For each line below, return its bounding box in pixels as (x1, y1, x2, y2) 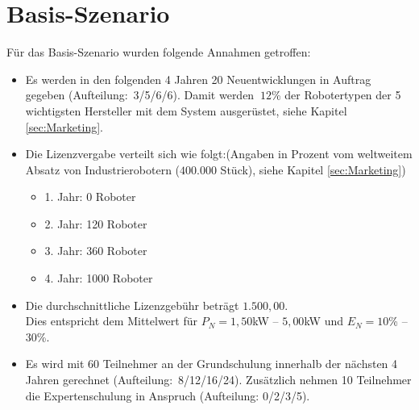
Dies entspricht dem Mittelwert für (25, 312, 197, 329)
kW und (304, 312, 344, 329)
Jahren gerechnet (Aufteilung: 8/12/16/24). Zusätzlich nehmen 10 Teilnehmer (25, 371, 412, 388)
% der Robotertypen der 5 (271, 86, 401, 103)
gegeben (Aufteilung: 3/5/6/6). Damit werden (25, 86, 255, 103)
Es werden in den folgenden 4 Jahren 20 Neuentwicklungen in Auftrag (25, 70, 371, 87)
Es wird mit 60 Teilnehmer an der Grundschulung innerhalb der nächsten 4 (25, 355, 398, 372)
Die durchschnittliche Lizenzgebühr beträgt (25, 296, 239, 313)
